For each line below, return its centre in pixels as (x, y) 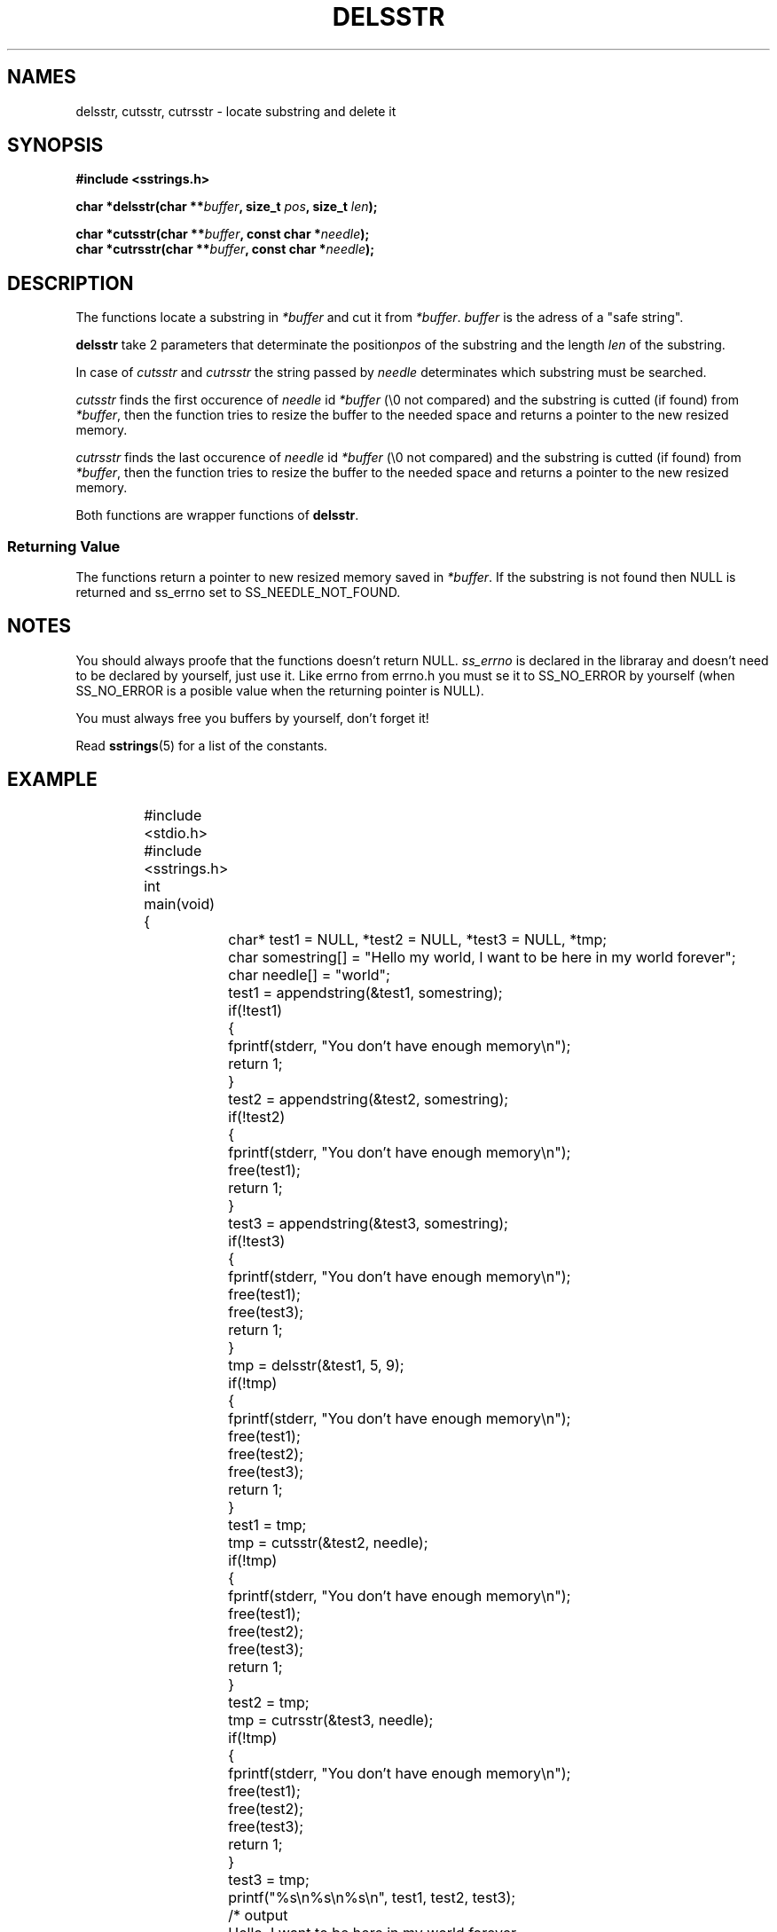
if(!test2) (257, 1116)
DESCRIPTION (71, 283)
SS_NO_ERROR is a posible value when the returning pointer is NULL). (280, 690)
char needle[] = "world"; (309, 974)
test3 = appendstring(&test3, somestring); (368, 1223)
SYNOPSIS (55, 145)
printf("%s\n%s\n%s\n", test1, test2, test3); (372, 1897)
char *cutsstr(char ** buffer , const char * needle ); (223, 234)
